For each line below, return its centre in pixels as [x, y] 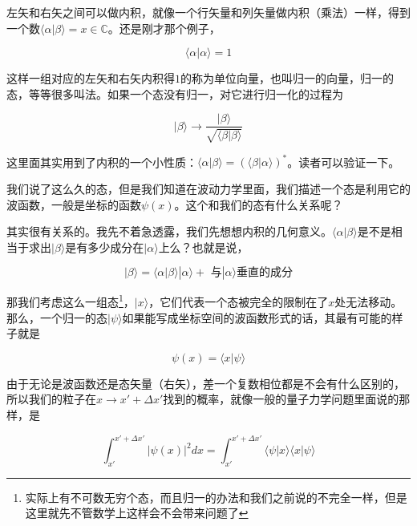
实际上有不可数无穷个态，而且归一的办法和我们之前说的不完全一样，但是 [216, 497]
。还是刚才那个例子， [164, 28]
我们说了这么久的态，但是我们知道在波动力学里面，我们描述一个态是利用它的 [208, 188]
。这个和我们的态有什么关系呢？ [259, 204]
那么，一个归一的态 [57, 317]
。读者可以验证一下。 [344, 162]
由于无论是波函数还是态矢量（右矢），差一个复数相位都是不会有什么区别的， [206, 383]
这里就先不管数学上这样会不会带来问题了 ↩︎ [137, 513]
